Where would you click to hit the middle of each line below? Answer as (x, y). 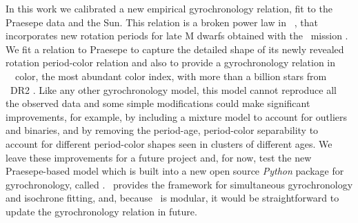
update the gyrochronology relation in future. (101, 211)
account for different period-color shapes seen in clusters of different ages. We (169, 143)
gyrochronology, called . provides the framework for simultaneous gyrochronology (179, 184)
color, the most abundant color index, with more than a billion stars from (171, 76)
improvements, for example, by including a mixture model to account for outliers (177, 116)
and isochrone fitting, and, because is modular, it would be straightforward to (172, 198)
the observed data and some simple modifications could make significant (158, 103)
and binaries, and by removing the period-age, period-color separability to (162, 130)
